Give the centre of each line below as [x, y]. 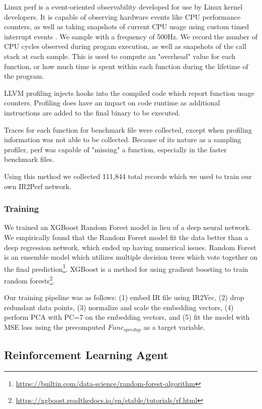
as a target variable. [174, 327]
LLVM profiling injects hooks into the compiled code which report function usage [129, 93]
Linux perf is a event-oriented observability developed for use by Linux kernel [123, 7]
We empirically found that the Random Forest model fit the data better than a [126, 237]
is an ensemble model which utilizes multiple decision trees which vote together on [131, 257]
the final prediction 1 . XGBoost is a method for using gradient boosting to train [126, 268]
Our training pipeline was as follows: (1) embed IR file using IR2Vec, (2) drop [124, 297]
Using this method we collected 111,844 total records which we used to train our [128, 176]
